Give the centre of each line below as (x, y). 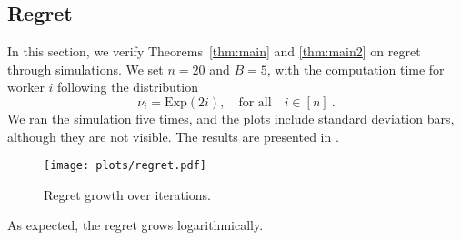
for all (255, 102)
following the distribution (128, 87)
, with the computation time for (356, 69)
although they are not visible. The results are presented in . (173, 136)
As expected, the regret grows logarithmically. (135, 225)
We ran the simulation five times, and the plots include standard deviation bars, (231, 118)
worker (26, 87)
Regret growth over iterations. (127, 194)
